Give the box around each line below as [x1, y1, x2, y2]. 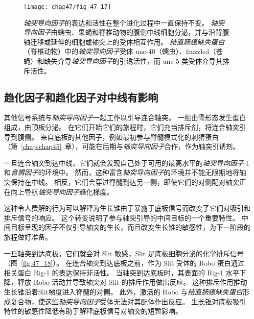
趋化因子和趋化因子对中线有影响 [4, 89, 158, 104]
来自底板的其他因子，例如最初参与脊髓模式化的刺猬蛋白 [40, 131, 219, 142]
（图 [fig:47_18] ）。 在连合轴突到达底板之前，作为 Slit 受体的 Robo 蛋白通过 [4, 258, 245, 268]
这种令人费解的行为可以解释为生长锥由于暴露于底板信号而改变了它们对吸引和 [4, 203, 251, 213]
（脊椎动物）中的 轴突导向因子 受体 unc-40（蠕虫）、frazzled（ [23, 46, 216, 56]
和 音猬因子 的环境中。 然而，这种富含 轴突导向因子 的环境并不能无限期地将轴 [4, 167, 246, 177]
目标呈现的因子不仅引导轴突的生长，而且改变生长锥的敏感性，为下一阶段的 [10, 222, 251, 232]
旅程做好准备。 [4, 231, 52, 242]
